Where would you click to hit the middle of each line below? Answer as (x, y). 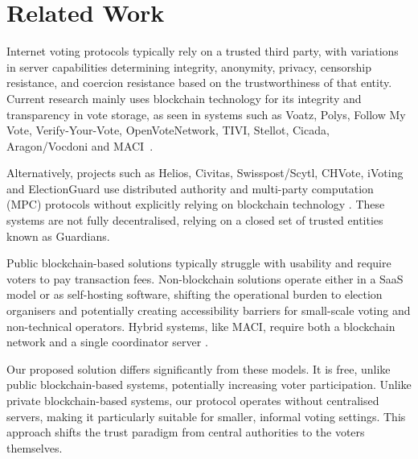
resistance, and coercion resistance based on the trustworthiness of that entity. (199, 83)
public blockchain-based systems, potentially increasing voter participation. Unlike (209, 385)
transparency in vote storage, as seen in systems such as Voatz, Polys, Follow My (206, 114)
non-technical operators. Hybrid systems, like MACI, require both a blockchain (201, 326)
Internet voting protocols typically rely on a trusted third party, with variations (203, 51)
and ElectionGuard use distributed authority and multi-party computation (190, 188)
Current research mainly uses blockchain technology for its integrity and (184, 98)
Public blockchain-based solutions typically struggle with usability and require (199, 263)
